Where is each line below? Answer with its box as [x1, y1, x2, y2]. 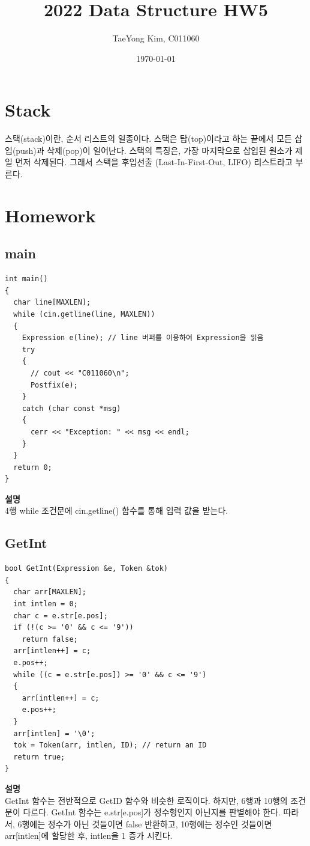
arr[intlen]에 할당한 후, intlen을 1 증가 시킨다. [5, 829, 173, 842]
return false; [22, 634, 78, 644]
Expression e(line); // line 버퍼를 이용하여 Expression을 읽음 [22, 333, 264, 342]
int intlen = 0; [13, 600, 78, 609]
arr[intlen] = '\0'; [13, 729, 95, 738]
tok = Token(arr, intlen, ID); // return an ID [13, 741, 207, 750]
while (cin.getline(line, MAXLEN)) [13, 309, 155, 318]
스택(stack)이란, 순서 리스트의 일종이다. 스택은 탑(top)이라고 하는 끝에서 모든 [5, 132, 292, 145]
